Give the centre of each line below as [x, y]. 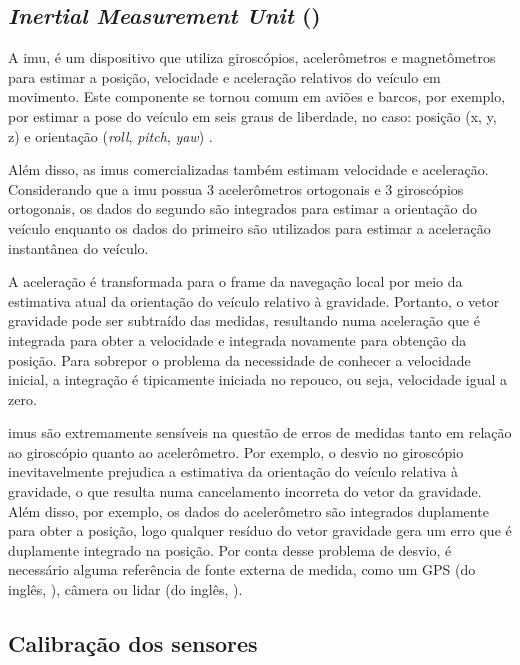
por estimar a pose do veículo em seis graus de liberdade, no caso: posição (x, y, [252, 115]
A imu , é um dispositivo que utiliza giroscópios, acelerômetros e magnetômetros [252, 57]
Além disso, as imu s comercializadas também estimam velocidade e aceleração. [248, 169]
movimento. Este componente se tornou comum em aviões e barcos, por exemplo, [257, 96]
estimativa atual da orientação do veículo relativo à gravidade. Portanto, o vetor [254, 300]
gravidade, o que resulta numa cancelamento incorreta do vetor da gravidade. [245, 491]
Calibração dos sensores [133, 643]
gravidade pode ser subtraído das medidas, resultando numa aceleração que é [244, 320]
